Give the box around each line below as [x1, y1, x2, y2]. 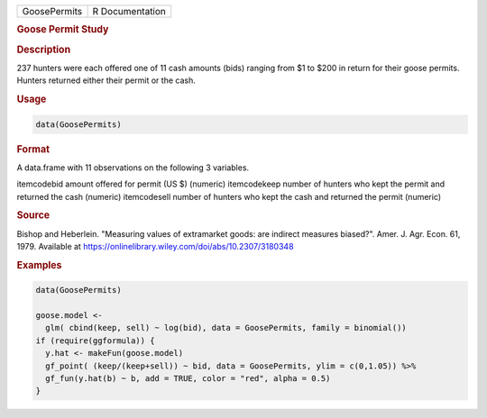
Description [16, 43, 71, 56]
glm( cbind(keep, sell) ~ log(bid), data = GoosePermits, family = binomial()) [45, 323, 408, 333]
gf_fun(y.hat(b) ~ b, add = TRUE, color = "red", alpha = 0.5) [45, 374, 331, 384]
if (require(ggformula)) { [35, 335, 155, 346]
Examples [16, 259, 62, 271]
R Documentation [92, 5, 167, 17]
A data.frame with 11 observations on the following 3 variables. [16, 162, 250, 173]
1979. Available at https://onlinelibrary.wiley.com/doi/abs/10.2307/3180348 [16, 241, 294, 252]
